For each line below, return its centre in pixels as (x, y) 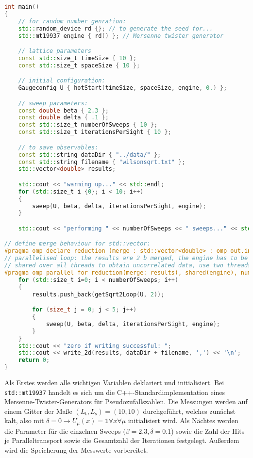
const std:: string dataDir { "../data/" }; (90, 155)
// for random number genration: (72, 21)
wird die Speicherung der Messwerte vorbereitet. (76, 450)
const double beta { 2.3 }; (63, 110)
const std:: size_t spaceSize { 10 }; (79, 65)
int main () (22, 7)
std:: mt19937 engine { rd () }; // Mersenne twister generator (121, 36)
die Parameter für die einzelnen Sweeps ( (65, 431)
